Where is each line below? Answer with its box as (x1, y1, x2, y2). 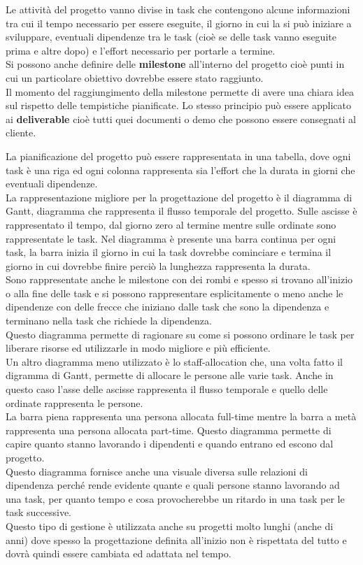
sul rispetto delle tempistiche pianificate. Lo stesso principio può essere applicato (6, 98, 352, 113)
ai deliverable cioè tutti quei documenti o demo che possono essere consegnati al (6, 111, 356, 126)
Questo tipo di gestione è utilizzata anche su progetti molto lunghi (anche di (6, 518, 334, 533)
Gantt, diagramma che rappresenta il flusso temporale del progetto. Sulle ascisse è (6, 203, 357, 218)
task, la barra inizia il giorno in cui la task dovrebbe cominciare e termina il (6, 245, 332, 259)
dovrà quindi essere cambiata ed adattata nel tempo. (6, 546, 232, 561)
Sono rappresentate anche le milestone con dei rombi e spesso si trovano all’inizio (6, 272, 353, 287)
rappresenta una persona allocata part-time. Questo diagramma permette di (6, 422, 332, 437)
